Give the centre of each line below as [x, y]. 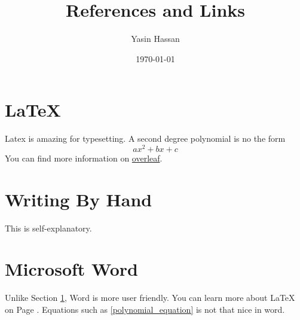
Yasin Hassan [155, 39]
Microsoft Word [71, 269]
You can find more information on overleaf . [84, 158]
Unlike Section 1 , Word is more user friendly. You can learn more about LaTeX [150, 298]
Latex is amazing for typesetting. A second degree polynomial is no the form [145, 138]
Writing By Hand [79, 199]
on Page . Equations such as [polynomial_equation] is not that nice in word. [145, 309]
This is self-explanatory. [48, 228]
